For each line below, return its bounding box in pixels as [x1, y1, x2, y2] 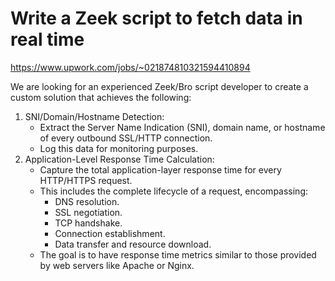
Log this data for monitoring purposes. [39, 142, 199, 154]
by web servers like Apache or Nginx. [39, 259, 195, 271]
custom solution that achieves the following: [10, 91, 192, 103]
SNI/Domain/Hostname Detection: [24, 110, 165, 122]
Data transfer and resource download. [54, 238, 212, 250]
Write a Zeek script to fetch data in [10, 7, 303, 30]
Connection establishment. [54, 227, 166, 239]
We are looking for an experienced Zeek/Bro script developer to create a [10, 80, 309, 92]
